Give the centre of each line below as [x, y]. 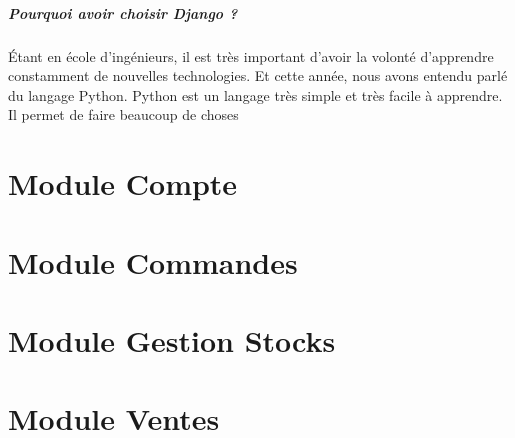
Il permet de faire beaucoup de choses [123, 114]
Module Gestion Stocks [172, 339]
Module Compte [123, 183]
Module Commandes [153, 261]
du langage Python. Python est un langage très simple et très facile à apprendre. [255, 94]
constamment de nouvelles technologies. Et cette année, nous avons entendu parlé [258, 75]
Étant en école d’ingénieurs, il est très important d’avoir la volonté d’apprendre [251, 55]
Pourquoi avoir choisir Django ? [123, 12]
